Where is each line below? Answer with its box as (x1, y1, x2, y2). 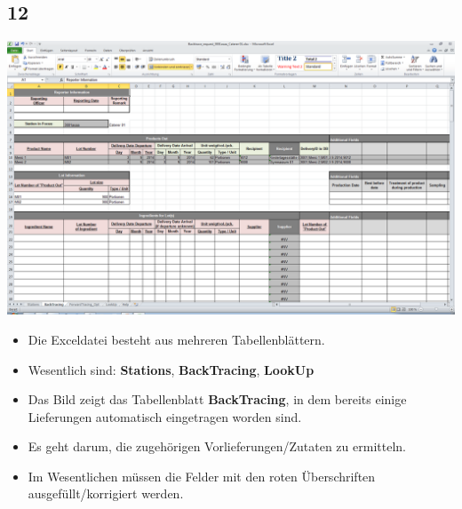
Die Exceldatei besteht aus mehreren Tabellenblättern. (28, 330, 325, 348)
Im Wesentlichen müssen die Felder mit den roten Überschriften (28, 466, 376, 485)
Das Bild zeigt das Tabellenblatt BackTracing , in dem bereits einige (28, 390, 407, 409)
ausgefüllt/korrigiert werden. (28, 484, 184, 503)
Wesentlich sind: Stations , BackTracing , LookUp (28, 360, 315, 378)
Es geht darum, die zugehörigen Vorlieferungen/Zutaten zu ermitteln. (28, 437, 406, 456)
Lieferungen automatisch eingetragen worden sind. (28, 407, 302, 425)
